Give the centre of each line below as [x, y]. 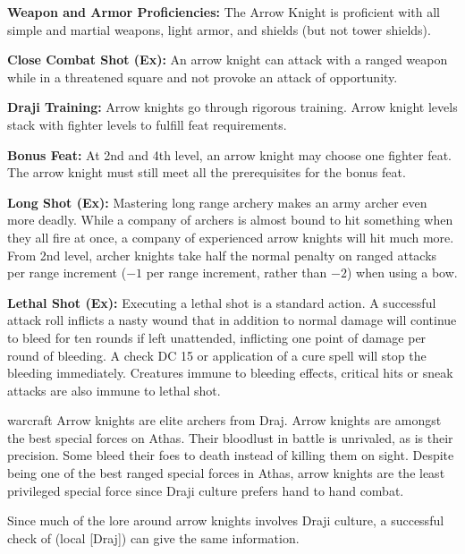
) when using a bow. [402, 273]
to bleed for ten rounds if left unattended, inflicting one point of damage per [217, 337]
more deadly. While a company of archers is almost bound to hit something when [230, 220]
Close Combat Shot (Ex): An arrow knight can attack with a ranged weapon [228, 60]
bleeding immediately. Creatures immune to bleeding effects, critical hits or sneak [230, 373]
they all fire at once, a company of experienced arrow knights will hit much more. [231, 237]
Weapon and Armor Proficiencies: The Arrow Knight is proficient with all [224, 12]
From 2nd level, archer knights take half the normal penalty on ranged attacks [222, 255]
